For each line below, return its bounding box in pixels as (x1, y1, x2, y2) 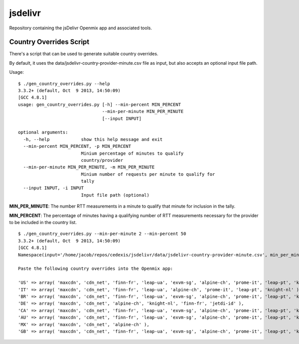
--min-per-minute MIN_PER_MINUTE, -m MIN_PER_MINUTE (23, 164, 155, 170)
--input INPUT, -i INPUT (23, 185, 84, 191)
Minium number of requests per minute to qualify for (81, 171, 215, 177)
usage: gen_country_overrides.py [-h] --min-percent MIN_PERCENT (18, 102, 181, 107)
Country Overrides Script (9, 38, 90, 46)
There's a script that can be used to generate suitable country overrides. (9, 51, 158, 57)
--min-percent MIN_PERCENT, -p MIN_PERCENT (23, 143, 132, 149)
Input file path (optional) (81, 192, 149, 198)
